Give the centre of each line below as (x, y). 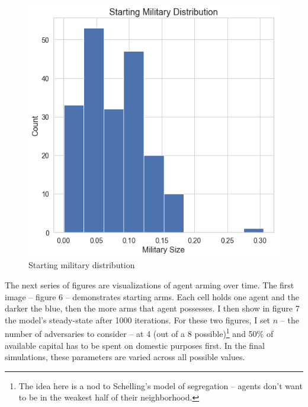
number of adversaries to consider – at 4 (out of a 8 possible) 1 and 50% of (139, 333)
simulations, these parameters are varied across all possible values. (125, 357)
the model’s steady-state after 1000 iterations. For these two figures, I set (138, 319)
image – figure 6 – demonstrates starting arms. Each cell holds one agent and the (152, 296)
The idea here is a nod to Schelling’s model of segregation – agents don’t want (161, 385)
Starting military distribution (82, 265)
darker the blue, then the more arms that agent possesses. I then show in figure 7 (152, 308)
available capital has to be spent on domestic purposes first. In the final (135, 345)
